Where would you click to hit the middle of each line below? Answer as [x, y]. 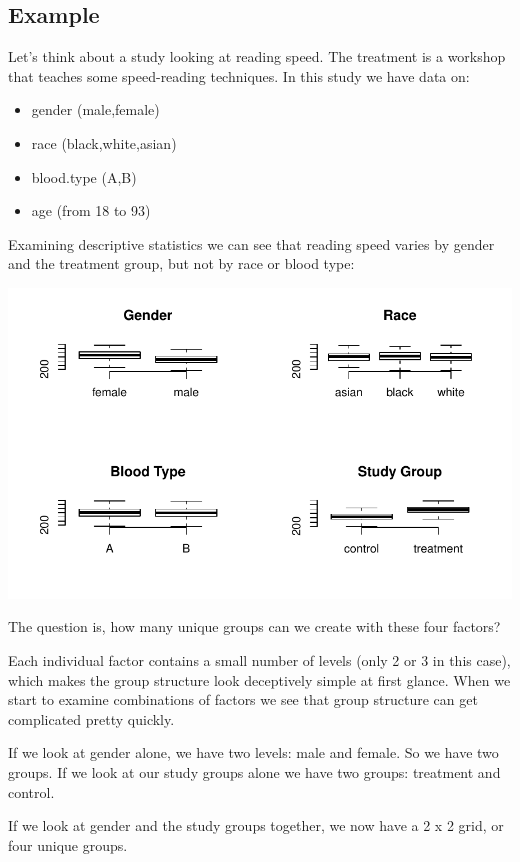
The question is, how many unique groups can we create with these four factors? [254, 626]
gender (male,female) [95, 109]
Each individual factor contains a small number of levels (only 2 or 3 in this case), [259, 659]
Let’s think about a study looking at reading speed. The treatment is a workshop [257, 56]
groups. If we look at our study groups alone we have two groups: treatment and [254, 771]
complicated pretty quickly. [91, 718]
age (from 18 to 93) [91, 210]
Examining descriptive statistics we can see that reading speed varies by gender [251, 243]
